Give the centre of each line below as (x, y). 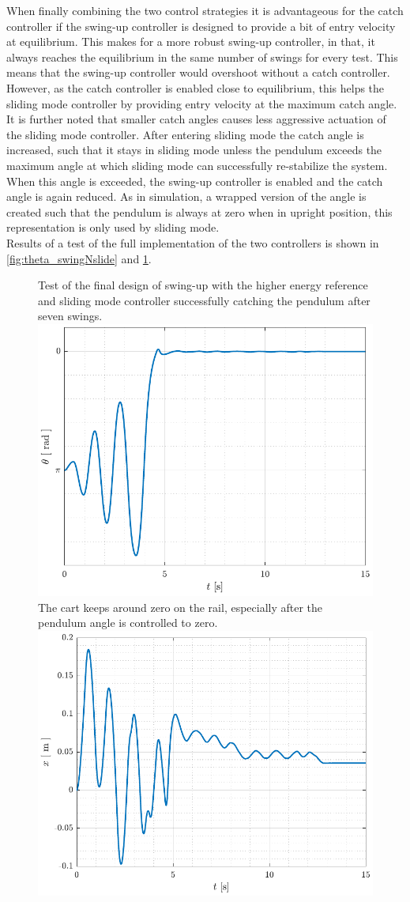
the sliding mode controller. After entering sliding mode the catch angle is (185, 134)
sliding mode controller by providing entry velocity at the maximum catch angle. (202, 103)
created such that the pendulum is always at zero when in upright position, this (199, 211)
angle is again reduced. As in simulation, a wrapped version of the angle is (186, 196)
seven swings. (70, 316)
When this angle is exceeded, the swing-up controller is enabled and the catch (195, 181)
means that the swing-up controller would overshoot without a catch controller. (198, 72)
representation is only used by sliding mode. (113, 227)
